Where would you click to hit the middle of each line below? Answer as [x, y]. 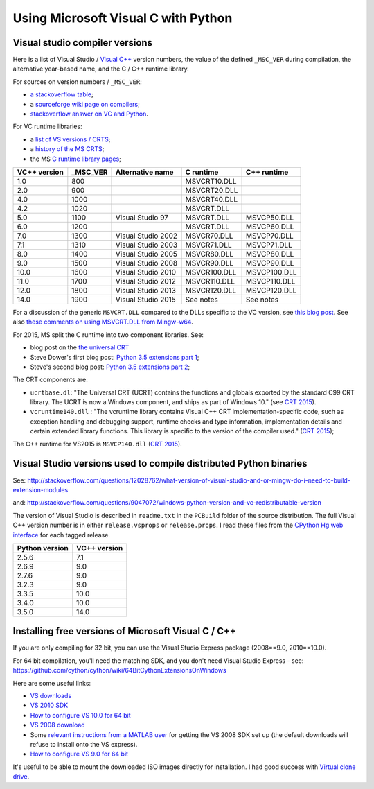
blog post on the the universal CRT [80, 347]
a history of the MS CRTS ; [67, 149]
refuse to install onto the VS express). [84, 744]
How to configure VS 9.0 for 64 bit [79, 754]
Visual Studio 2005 [146, 254]
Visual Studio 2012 [146, 281]
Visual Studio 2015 [145, 300]
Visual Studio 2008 [146, 263]
